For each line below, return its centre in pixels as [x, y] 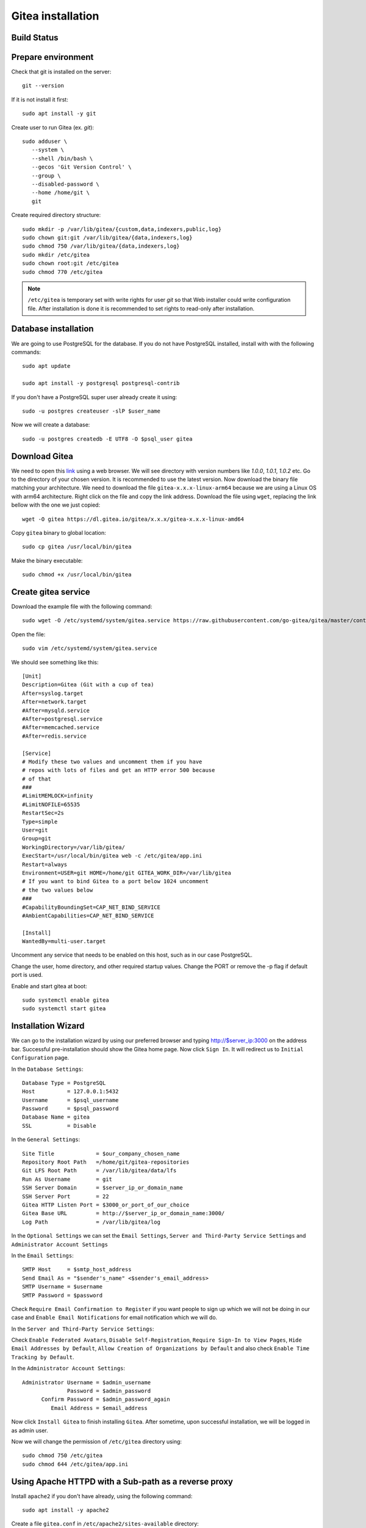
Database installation [52, 329]
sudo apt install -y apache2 [66, 1510]
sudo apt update [46, 366]
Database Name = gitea [56, 1117]
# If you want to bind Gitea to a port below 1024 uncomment [115, 881]
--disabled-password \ [66, 184]
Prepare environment [52, 57]
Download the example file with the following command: [82, 607]
